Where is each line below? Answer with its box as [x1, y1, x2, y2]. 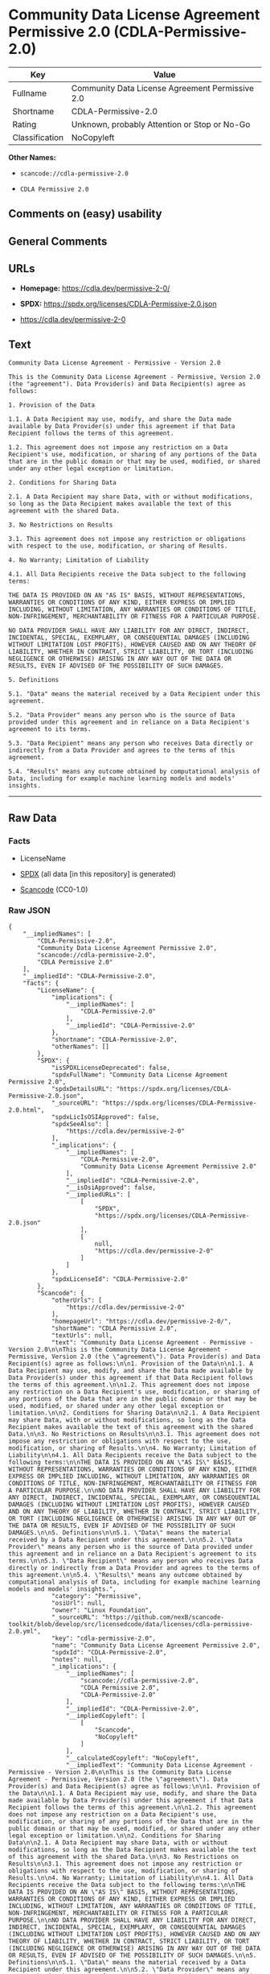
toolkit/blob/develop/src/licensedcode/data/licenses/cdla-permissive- [8, 1621, 253, 1629]
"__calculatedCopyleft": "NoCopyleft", [65, 1754, 199, 1762]
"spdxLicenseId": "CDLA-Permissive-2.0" [51, 1275, 189, 1283]
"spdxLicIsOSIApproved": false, [51, 1113, 160, 1121]
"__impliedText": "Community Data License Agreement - [65, 1761, 253, 1770]
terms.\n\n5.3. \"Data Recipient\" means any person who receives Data [8, 1557, 253, 1565]
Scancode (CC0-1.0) [19, 885, 88, 894]
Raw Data [8, 811, 58, 824]
